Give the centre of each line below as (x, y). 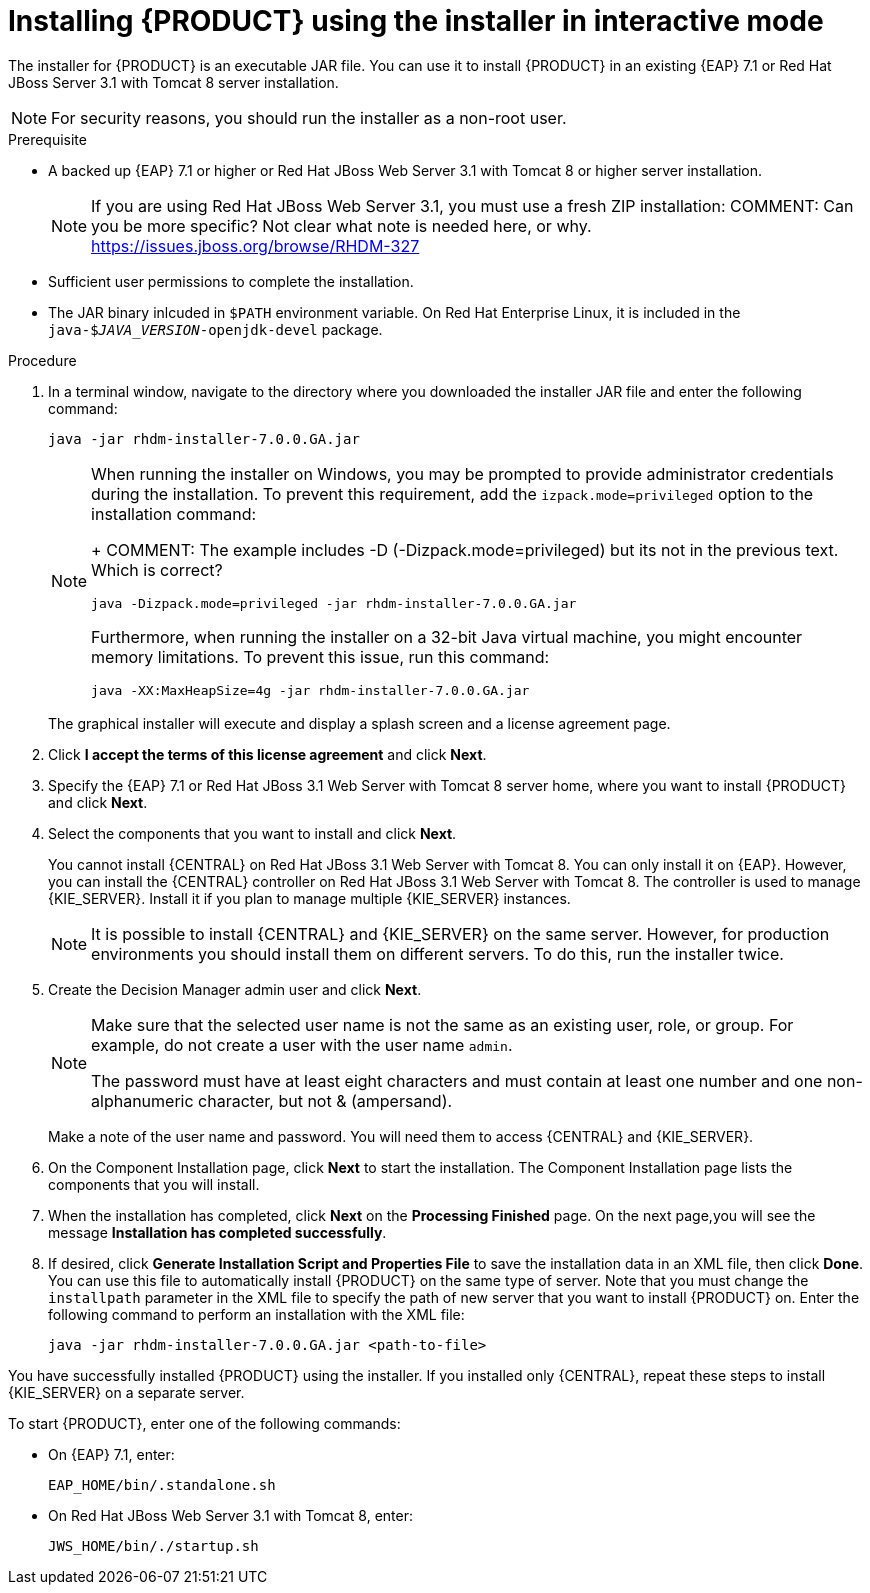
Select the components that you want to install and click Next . (252, 833)
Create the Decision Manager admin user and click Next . (235, 989)
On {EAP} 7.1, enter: (111, 1454)
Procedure (42, 360)
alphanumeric (142, 1100)
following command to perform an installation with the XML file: (256, 1314)
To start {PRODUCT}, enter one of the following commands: (204, 1423)
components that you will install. (154, 1184)
